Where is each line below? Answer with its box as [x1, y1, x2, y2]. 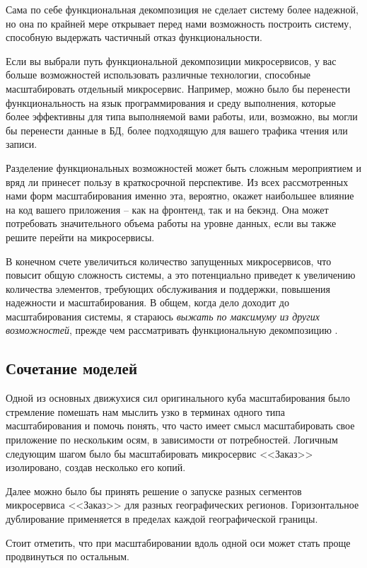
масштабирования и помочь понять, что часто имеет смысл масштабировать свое [6, 418, 355, 433]
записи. [6, 137, 37, 151]
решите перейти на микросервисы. [6, 229, 155, 244]
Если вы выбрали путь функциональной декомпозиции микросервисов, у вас [6, 53, 337, 68]
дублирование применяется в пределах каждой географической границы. [6, 511, 318, 526]
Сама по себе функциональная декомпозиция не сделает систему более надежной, [6, 2, 359, 16]
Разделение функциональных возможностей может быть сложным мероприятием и [6, 160, 361, 175]
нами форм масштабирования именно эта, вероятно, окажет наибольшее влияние [6, 188, 354, 203]
